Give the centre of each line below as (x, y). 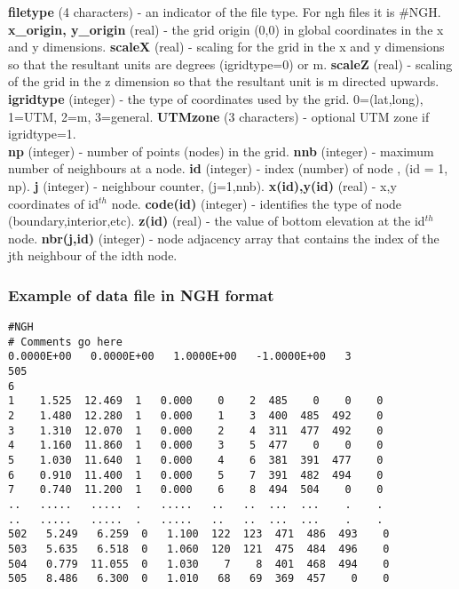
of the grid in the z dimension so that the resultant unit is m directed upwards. (224, 81)
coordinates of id (54, 203)
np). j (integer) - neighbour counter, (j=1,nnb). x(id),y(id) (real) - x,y (202, 185)
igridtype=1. (42, 134)
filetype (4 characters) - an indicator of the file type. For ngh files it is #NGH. (225, 12)
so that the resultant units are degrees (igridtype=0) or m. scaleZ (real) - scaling (230, 64)
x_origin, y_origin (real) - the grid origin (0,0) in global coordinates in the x (226, 29)
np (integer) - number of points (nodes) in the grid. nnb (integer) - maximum (221, 151)
